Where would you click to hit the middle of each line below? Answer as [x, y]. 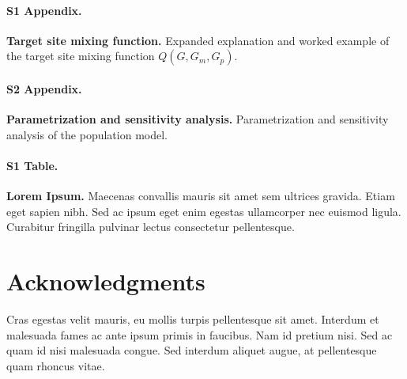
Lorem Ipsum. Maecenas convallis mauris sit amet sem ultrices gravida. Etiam [201, 196]
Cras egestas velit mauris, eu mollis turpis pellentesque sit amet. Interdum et [193, 319]
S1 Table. [32, 165]
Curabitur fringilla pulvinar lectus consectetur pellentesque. [151, 227]
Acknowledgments [106, 281]
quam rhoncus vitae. [56, 365]
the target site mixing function [81, 56]
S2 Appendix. [44, 88]
